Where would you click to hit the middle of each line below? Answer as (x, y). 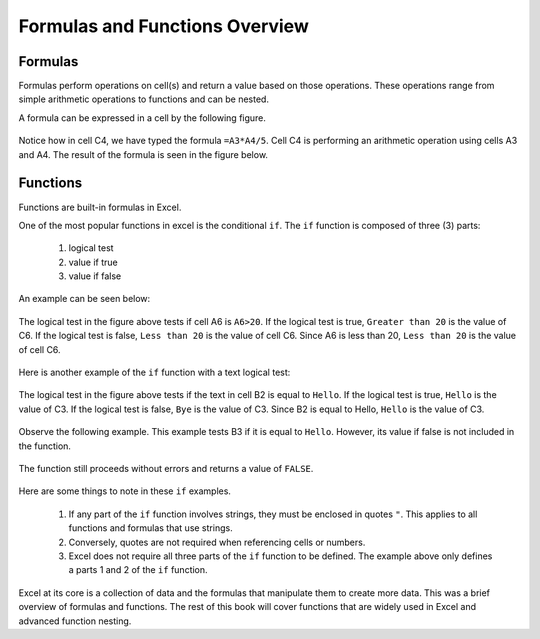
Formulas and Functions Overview (163, 26)
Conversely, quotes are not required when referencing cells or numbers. (217, 542)
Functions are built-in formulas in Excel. (100, 207)
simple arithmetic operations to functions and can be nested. (144, 99)
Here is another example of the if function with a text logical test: (154, 372)
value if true (93, 262)
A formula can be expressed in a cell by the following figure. (142, 117)
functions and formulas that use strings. (151, 528)
